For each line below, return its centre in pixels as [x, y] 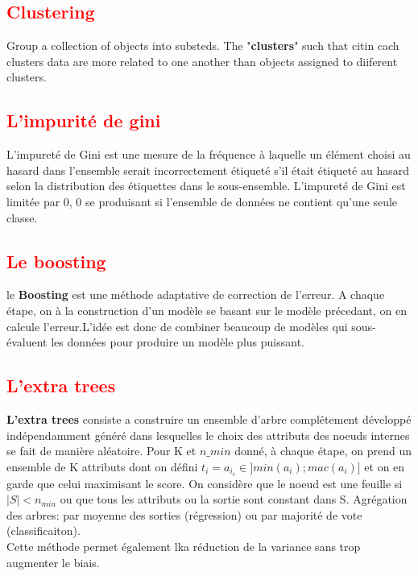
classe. [22, 217]
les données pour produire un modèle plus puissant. [178, 342]
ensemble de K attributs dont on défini [102, 466]
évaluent [27, 342]
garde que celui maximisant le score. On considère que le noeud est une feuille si [205, 483]
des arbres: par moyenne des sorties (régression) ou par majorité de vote [184, 514]
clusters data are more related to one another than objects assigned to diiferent [202, 61]
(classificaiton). [43, 530]
